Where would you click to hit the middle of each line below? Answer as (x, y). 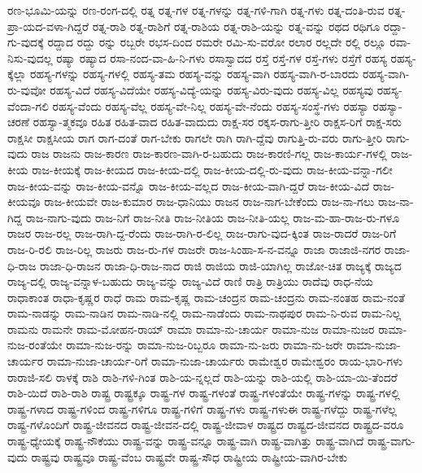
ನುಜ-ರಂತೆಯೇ (35, 345)
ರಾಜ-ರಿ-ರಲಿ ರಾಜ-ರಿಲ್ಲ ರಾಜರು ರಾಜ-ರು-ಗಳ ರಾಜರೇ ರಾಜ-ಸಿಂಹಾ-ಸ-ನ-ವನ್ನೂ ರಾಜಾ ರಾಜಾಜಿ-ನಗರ (194, 249)
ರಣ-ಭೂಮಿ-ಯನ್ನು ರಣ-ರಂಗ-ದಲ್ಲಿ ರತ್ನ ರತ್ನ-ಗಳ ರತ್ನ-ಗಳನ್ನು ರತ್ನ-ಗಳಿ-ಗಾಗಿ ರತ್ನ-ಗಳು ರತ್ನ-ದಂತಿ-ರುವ (196, 10)
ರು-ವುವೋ (27, 89)
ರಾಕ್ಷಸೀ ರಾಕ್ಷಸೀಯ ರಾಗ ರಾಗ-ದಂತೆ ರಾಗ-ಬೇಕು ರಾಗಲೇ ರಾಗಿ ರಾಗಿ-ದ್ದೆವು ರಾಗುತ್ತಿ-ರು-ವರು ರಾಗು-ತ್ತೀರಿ (195, 137)
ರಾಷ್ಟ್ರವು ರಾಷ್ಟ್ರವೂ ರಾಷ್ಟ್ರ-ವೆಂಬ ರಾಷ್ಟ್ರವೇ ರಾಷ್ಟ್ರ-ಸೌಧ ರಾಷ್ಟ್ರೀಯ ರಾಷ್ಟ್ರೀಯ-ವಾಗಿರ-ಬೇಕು (189, 456)
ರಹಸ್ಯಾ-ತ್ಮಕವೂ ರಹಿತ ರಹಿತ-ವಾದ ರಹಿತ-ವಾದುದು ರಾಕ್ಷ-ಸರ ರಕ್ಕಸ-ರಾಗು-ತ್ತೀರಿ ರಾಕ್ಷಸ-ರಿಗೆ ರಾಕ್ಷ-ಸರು (217, 122)
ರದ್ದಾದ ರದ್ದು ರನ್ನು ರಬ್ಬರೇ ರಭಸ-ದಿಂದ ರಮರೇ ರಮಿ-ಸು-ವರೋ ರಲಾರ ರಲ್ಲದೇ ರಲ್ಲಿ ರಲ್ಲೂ (217, 42)
